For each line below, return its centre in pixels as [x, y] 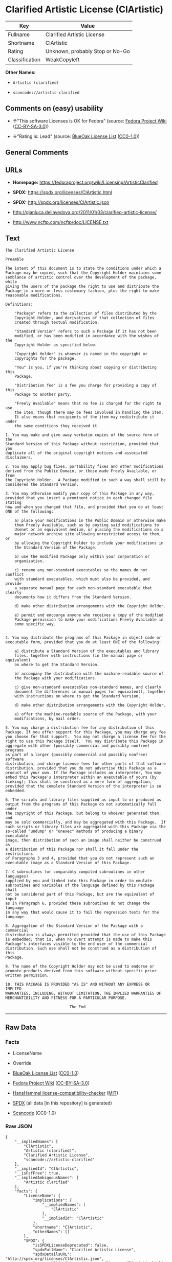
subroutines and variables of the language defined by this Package [80, 885]
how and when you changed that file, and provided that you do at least [84, 507]
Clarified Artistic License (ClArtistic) [84, 10]
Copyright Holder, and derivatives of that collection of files [84, 318]
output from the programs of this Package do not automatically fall [81, 804]
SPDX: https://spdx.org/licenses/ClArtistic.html [62, 192]
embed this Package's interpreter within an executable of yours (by [81, 777]
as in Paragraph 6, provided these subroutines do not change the [78, 903]
